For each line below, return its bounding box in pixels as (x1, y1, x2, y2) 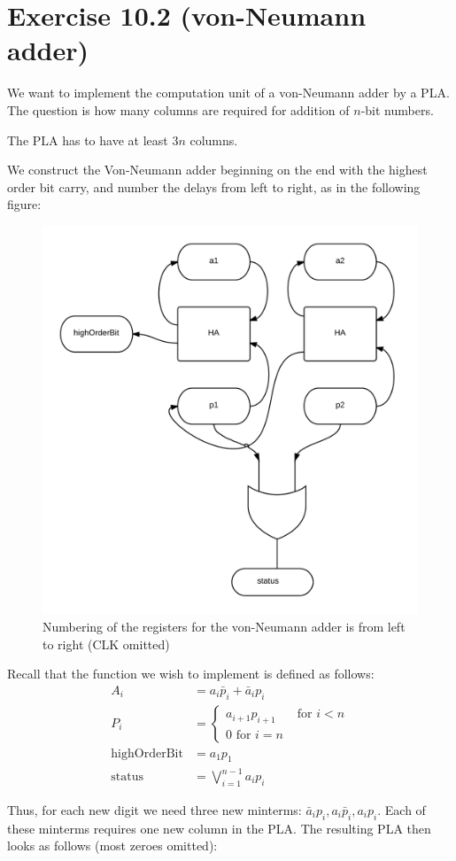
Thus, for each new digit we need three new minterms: (7, 800, 302, 818)
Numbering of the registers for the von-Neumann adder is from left (43, 617, 406, 636)
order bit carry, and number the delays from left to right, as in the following (7, 177, 421, 196)
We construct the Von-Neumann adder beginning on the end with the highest (7, 160, 428, 179)
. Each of (377, 800, 426, 818)
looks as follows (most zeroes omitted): (7, 836, 218, 855)
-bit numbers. (360, 100, 434, 119)
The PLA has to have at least (7, 130, 168, 149)
